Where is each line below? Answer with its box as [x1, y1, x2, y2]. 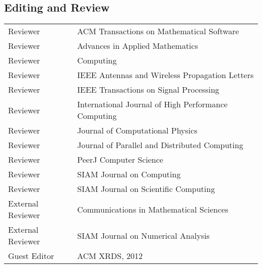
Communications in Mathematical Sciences [77, 203, 228, 215]
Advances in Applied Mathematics [77, 40, 198, 52]
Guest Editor [8, 250, 54, 262]
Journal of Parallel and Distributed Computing [77, 139, 243, 151]
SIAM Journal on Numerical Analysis [77, 229, 210, 241]
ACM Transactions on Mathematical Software [77, 25, 239, 37]
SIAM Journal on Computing [77, 168, 181, 180]
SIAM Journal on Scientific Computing [77, 183, 215, 195]
